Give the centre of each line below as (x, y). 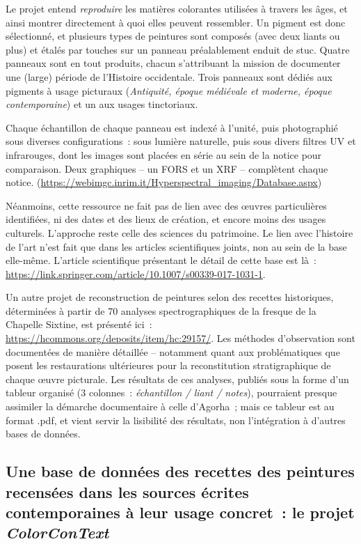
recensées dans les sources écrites (127, 491)
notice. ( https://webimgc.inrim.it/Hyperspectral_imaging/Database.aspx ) (164, 182)
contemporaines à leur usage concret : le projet (180, 512)
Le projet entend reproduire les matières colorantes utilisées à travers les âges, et (177, 8)
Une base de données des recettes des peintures (180, 471)
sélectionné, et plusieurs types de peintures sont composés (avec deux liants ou (173, 36)
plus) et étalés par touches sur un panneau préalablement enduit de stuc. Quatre (178, 49)
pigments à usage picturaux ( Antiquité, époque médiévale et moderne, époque (169, 90)
